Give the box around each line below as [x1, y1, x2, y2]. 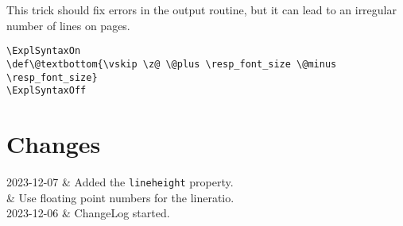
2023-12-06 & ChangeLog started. [6, 205, 170, 221]
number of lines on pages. [6, 17, 130, 33]
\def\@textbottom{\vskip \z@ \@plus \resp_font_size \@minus [6, 58, 337, 70]
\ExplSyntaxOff [6, 85, 87, 97]
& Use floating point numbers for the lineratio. [6, 189, 234, 205]
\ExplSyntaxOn [6, 45, 81, 57]
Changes [6, 128, 101, 159]
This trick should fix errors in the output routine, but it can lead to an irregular [6, 2, 397, 17]
